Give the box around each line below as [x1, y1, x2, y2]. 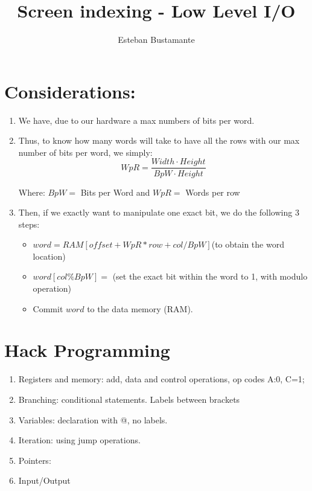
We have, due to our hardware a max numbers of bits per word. [18, 114, 255, 126]
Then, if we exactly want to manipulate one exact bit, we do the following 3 [18, 206, 299, 219]
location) [33, 249, 66, 262]
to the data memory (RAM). [87, 302, 193, 315]
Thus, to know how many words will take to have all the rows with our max [18, 134, 300, 147]
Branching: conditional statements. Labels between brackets [18, 393, 240, 405]
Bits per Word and [80, 185, 150, 198]
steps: [18, 217, 40, 230]
